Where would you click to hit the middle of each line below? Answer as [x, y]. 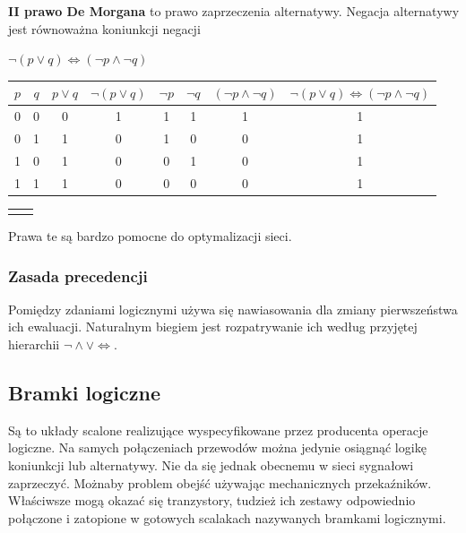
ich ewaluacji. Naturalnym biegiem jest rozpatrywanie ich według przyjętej [213, 327]
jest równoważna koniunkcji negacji [104, 28]
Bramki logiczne [84, 392]
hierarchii [34, 344]
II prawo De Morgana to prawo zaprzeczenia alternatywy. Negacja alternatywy [234, 11]
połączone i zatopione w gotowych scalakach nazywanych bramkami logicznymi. [227, 517]
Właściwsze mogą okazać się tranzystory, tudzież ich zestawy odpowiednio [212, 500]
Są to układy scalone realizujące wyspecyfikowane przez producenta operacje [218, 430]
